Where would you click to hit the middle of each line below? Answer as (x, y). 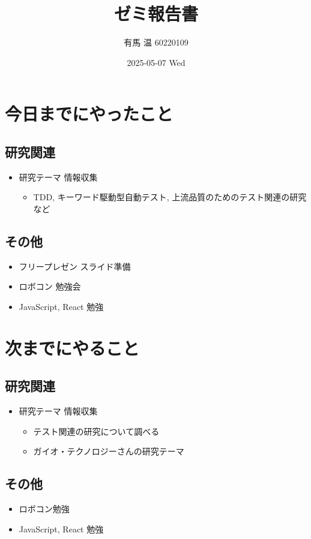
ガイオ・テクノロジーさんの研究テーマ (109, 451)
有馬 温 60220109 (156, 42)
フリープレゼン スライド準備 (75, 266)
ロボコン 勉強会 (50, 286)
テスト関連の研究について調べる (96, 431)
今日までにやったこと (89, 114)
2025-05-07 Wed (156, 62)
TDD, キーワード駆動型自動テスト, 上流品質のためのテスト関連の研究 (170, 197)
